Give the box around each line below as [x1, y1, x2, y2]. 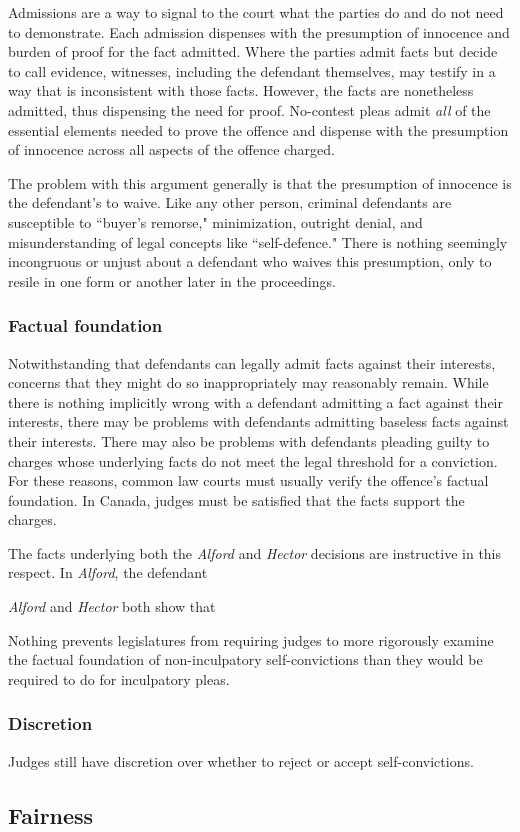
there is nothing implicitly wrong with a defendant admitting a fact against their [8, 391, 503, 412]
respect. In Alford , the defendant [8, 562, 208, 583]
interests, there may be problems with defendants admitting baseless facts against [8, 411, 509, 432]
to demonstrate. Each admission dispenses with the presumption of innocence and [8, 21, 510, 42]
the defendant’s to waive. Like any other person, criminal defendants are [8, 192, 452, 213]
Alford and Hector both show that [8, 596, 216, 617]
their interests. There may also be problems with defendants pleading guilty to [8, 430, 490, 451]
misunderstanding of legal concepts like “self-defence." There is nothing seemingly [8, 231, 508, 252]
